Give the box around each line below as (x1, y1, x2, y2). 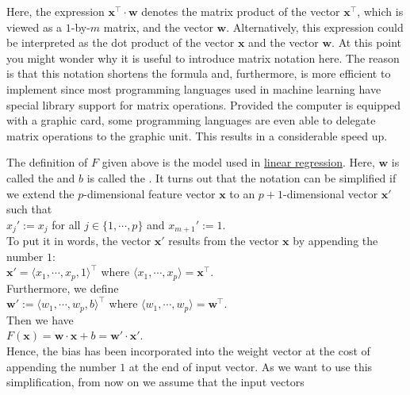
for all (52, 216, 81, 232)
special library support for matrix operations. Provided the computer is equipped (6, 96, 401, 113)
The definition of (6, 154, 88, 171)
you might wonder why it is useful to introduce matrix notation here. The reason (6, 49, 400, 66)
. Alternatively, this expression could (226, 18, 404, 35)
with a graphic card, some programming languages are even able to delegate (6, 112, 376, 128)
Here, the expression (6, 3, 105, 19)
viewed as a (6, 18, 63, 35)
